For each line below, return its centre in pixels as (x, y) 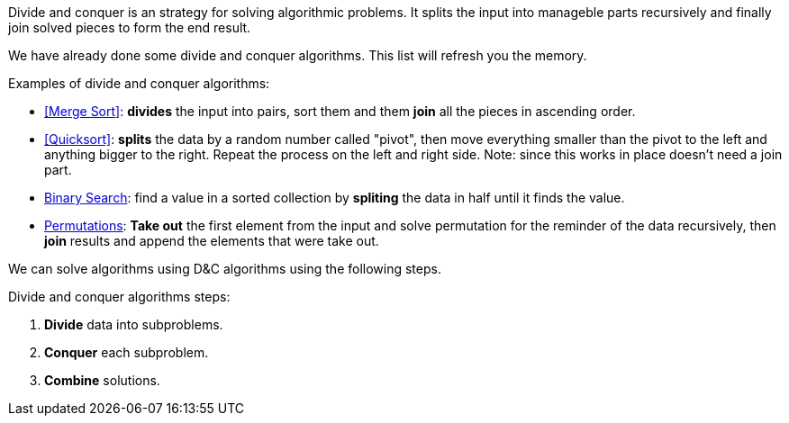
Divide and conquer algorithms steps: (119, 297)
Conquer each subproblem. (127, 352)
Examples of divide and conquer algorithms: (139, 83)
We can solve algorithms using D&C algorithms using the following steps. (225, 269)
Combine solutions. (102, 380)
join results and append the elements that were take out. (212, 241)
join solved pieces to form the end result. (130, 27)
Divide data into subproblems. (134, 324)
